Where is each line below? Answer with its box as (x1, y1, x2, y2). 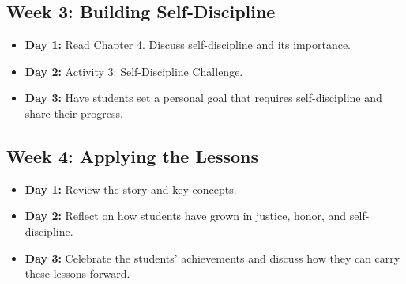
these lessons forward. (24, 265, 130, 282)
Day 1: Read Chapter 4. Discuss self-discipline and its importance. (24, 36, 351, 53)
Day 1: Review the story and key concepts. (24, 180, 237, 197)
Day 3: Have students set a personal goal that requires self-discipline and (24, 89, 382, 106)
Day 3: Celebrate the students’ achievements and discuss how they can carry (24, 249, 400, 266)
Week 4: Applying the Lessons (6, 143, 259, 168)
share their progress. (24, 104, 123, 121)
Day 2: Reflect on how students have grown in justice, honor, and (24, 207, 347, 224)
